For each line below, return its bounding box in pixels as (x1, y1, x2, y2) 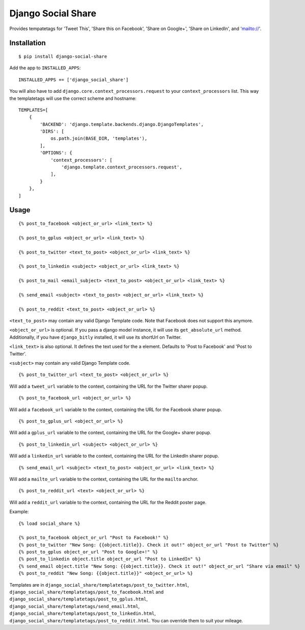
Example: (9, 509, 29, 515)
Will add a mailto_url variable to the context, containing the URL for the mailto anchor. (9, 476, 199, 482)
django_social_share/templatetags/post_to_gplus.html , (9, 596, 148, 602)
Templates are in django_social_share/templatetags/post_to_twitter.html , (9, 582, 189, 588)
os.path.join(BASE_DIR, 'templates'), (50, 136, 148, 141)
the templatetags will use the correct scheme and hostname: (9, 95, 137, 102)
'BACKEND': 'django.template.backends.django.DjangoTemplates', (40, 121, 204, 127)
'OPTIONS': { (40, 150, 72, 156)
